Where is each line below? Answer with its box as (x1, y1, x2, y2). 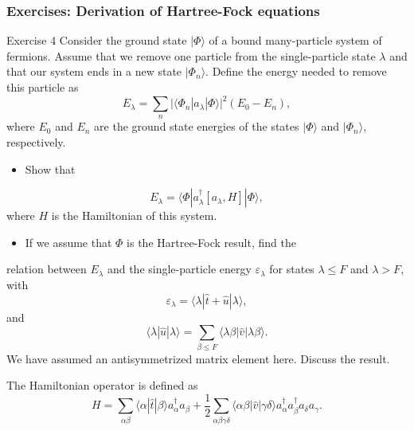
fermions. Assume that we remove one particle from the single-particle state (6, 47, 376, 64)
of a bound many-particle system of (209, 32, 382, 49)
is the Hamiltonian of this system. (51, 207, 217, 224)
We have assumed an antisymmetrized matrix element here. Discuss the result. (6, 350, 390, 366)
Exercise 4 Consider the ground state (6, 32, 187, 49)
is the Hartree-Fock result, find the (127, 233, 296, 250)
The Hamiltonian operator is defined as (6, 377, 198, 394)
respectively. (6, 134, 66, 151)
